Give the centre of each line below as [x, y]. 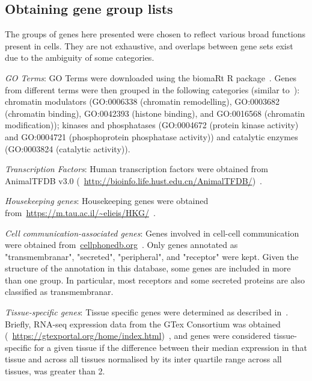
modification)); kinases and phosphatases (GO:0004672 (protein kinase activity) [152, 125]
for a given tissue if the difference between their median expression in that [170, 347]
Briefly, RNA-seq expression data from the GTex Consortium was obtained [143, 324]
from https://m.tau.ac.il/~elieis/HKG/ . [80, 212]
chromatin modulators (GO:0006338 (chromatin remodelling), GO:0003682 [142, 101]
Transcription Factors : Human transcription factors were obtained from [137, 169]
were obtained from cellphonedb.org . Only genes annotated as [121, 245]
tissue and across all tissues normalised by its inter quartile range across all [143, 359]
